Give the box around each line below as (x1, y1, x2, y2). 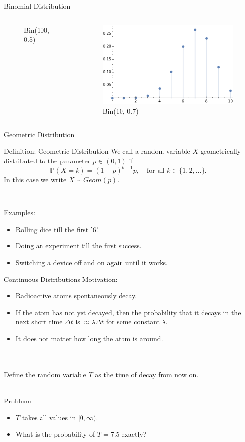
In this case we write (4, 174, 67, 185)
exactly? (122, 429, 147, 439)
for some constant (106, 317, 160, 327)
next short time (15, 317, 63, 327)
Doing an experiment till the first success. (15, 241, 142, 251)
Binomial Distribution (4, 1, 71, 11)
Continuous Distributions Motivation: (4, 274, 118, 284)
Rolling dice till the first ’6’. (15, 224, 99, 234)
